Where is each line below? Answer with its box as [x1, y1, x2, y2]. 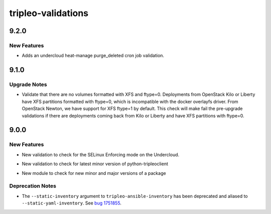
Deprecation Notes [9, 182, 56, 189]
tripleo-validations [9, 8, 89, 19]
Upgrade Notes [9, 81, 47, 88]
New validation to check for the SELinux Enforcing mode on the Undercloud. [22, 151, 180, 158]
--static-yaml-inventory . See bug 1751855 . [22, 200, 121, 206]
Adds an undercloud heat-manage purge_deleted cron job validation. [22, 53, 165, 59]
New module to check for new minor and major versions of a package [22, 170, 166, 176]
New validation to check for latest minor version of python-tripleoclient [22, 161, 168, 167]
